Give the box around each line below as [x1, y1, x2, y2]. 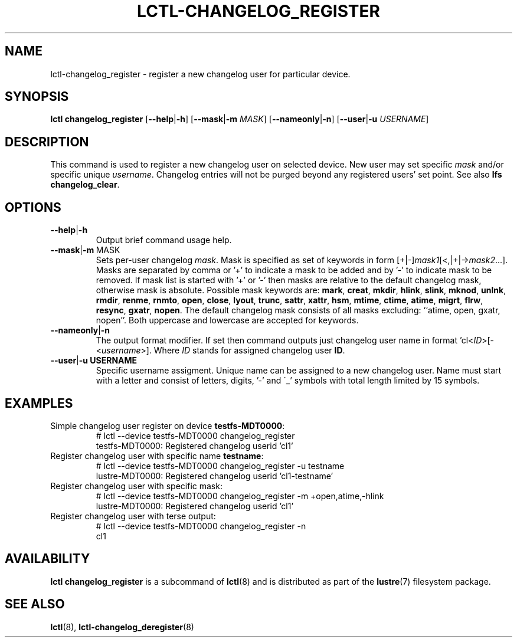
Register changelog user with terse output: [50, 510, 216, 521]
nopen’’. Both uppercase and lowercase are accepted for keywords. [96, 315, 359, 326]
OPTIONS [5, 199, 61, 215]
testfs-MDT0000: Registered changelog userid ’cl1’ [96, 440, 293, 451]
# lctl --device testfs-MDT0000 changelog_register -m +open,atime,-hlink [96, 490, 384, 501]
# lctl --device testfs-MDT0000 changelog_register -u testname [96, 460, 345, 471]
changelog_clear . [50, 179, 120, 190]
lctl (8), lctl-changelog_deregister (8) [50, 621, 194, 632]
